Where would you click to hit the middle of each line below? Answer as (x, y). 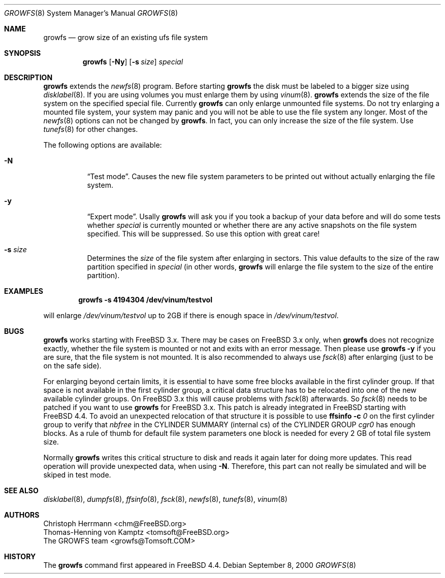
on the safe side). (72, 366)
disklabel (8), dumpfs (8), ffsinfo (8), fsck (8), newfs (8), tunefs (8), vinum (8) (165, 499)
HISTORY (20, 556)
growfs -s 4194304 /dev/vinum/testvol (145, 300)
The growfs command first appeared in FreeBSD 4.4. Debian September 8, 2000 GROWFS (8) (200, 565)
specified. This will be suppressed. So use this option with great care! (203, 234)
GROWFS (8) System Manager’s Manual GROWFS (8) (91, 13)
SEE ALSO (21, 490)
